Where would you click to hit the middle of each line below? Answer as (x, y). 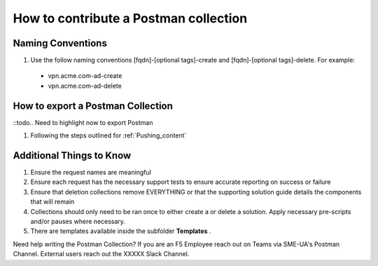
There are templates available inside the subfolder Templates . (121, 231)
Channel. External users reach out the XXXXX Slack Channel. (101, 254)
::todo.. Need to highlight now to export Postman (83, 122)
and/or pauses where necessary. (78, 221)
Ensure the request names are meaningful (91, 173)
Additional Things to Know (72, 155)
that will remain (52, 202)
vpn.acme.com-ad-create (85, 76)
